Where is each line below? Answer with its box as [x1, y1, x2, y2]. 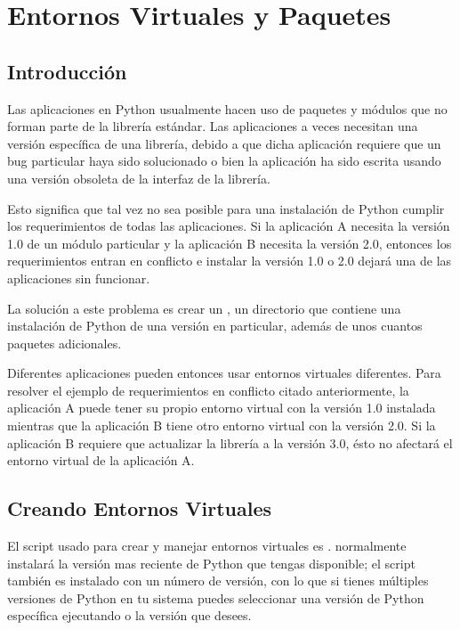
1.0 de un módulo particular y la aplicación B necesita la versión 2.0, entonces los [7, 233, 452, 252]
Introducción [7, 57, 127, 85]
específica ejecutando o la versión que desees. [7, 606, 252, 625]
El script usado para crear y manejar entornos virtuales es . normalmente [7, 536, 407, 555]
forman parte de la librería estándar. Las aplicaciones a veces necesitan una [7, 117, 418, 135]
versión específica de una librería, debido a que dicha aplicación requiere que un [7, 134, 441, 152]
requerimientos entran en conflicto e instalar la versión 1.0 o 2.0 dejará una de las [7, 251, 452, 270]
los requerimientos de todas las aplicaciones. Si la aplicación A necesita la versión [7, 217, 450, 235]
